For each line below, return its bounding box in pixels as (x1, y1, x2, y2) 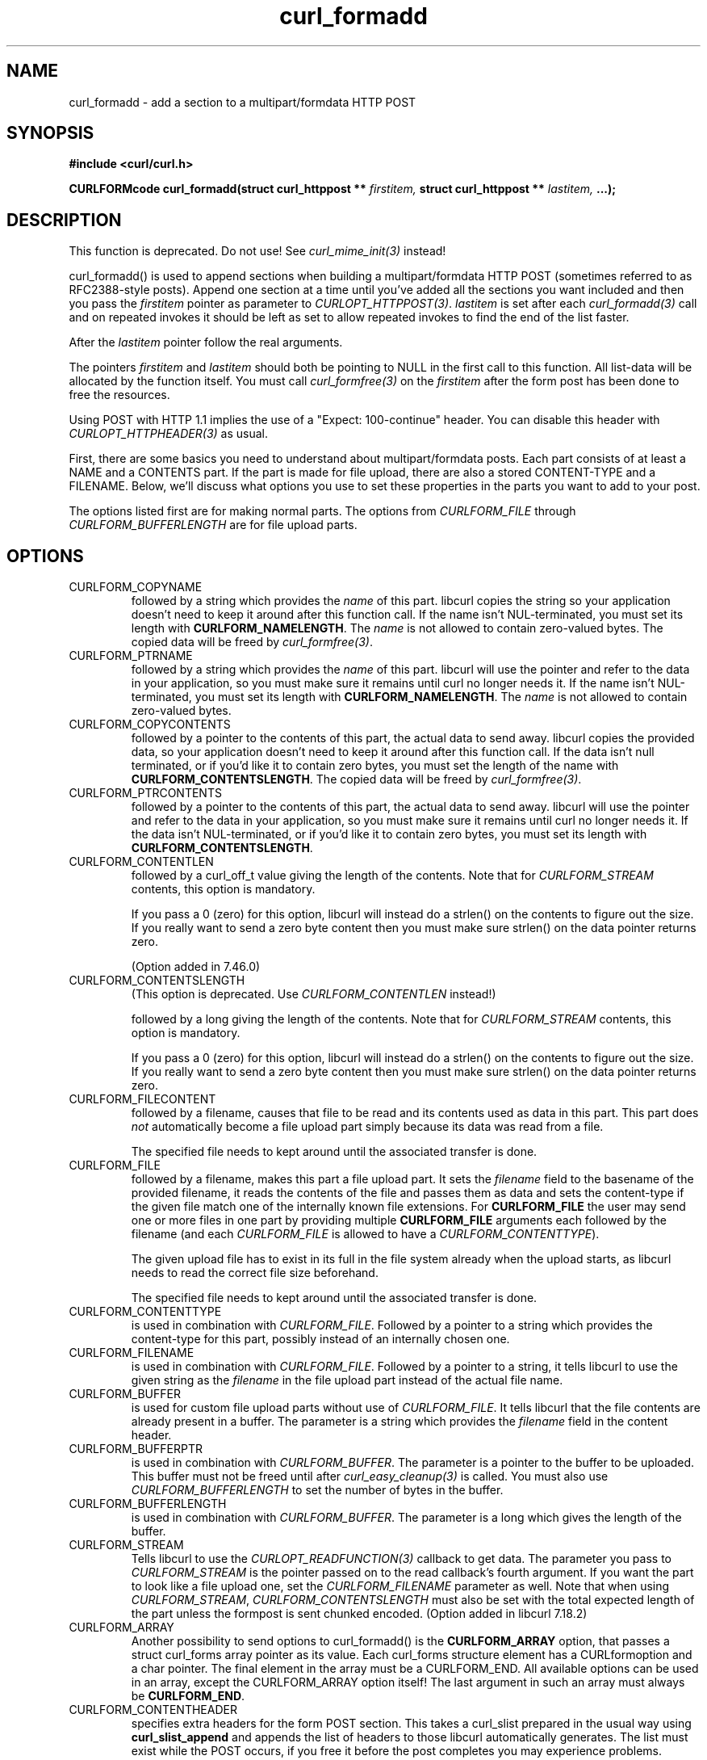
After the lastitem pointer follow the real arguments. (69, 335, 343, 350)
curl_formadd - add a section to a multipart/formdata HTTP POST (69, 95, 416, 109)
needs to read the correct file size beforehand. (131, 1266, 379, 1280)
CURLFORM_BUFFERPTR (69, 1442, 203, 1456)
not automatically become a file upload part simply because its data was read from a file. (131, 1119, 604, 1134)
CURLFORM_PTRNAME (69, 649, 193, 663)
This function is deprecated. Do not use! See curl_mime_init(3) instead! (69, 244, 446, 258)
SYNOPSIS (6, 123, 94, 144)
